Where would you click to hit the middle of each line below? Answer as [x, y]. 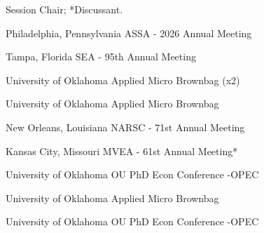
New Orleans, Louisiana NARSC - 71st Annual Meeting [125, 127]
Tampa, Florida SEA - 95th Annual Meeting [101, 56]
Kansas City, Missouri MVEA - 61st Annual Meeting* [122, 151]
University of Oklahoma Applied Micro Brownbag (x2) [123, 80]
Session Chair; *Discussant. [64, 9]
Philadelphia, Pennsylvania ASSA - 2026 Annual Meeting [129, 33]
